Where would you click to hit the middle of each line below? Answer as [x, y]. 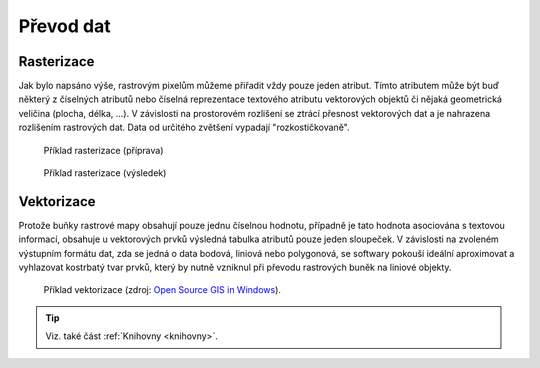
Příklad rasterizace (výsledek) [105, 173]
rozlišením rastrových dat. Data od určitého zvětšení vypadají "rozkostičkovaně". [184, 127]
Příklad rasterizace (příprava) [103, 150]
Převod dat [64, 26]
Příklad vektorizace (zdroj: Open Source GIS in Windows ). [162, 290]
